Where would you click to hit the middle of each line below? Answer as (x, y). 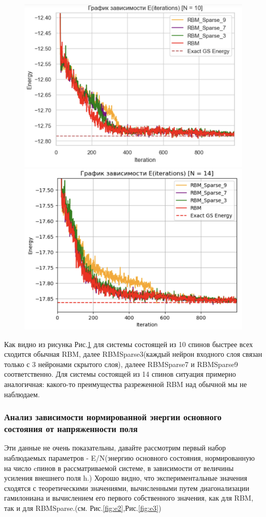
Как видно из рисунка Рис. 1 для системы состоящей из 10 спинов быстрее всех (129, 344)
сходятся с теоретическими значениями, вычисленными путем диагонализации (127, 488)
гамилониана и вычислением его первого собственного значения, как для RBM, (129, 498)
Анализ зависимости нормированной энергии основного (113, 417)
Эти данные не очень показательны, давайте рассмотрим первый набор (115, 448)
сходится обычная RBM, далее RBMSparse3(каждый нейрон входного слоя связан (133, 354)
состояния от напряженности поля (71, 429)
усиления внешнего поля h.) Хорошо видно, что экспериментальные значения (126, 478)
